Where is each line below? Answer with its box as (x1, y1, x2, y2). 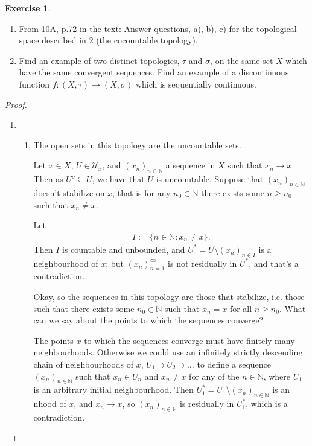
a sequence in (165, 159, 215, 171)
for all (229, 302, 252, 314)
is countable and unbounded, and (62, 243, 185, 255)
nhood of (33, 397, 66, 410)
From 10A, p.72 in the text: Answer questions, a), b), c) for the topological (19, 22, 297, 34)
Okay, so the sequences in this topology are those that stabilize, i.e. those (33, 290, 305, 302)
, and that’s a (249, 256, 299, 269)
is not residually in (168, 256, 237, 269)
